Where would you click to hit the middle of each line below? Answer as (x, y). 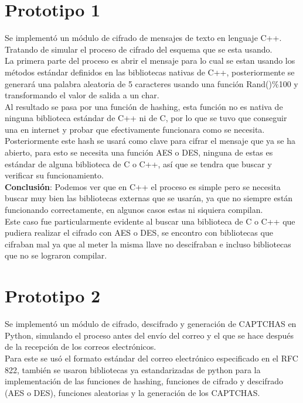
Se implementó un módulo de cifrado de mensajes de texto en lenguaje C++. (143, 38)
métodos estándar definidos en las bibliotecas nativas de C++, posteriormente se (150, 72)
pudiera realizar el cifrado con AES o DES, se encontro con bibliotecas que (139, 232)
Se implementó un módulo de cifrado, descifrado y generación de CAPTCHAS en (151, 324)
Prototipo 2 (53, 296)
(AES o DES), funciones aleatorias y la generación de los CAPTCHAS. (132, 392)
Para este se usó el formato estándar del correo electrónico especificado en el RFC (151, 358)
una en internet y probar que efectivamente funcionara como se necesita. (135, 129)
